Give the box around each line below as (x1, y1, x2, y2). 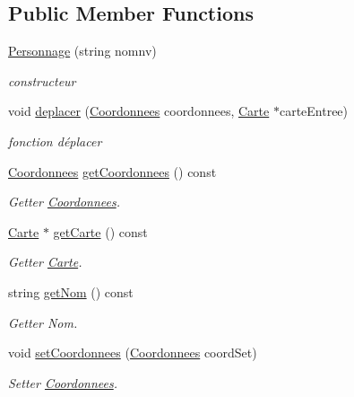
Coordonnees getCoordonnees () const (8, 162, 217, 181)
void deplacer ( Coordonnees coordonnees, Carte (8, 101, 270, 120)
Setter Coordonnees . (8, 373, 118, 392)
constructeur (8, 71, 76, 90)
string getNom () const (8, 282, 134, 301)
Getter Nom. (8, 313, 78, 331)
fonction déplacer (8, 131, 102, 150)
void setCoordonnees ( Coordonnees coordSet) (8, 343, 257, 362)
